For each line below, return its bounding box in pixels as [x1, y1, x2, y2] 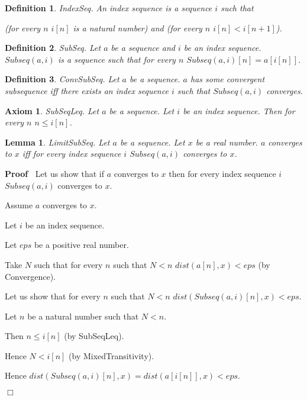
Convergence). [5, 270, 56, 282]
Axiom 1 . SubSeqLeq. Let [5, 104, 99, 117]
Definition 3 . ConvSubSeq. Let [5, 73, 119, 85]
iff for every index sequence [22, 147, 121, 160]
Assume [5, 199, 33, 211]
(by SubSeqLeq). [64, 330, 124, 342]
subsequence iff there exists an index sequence [5, 84, 169, 96]
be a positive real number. [34, 238, 129, 251]
